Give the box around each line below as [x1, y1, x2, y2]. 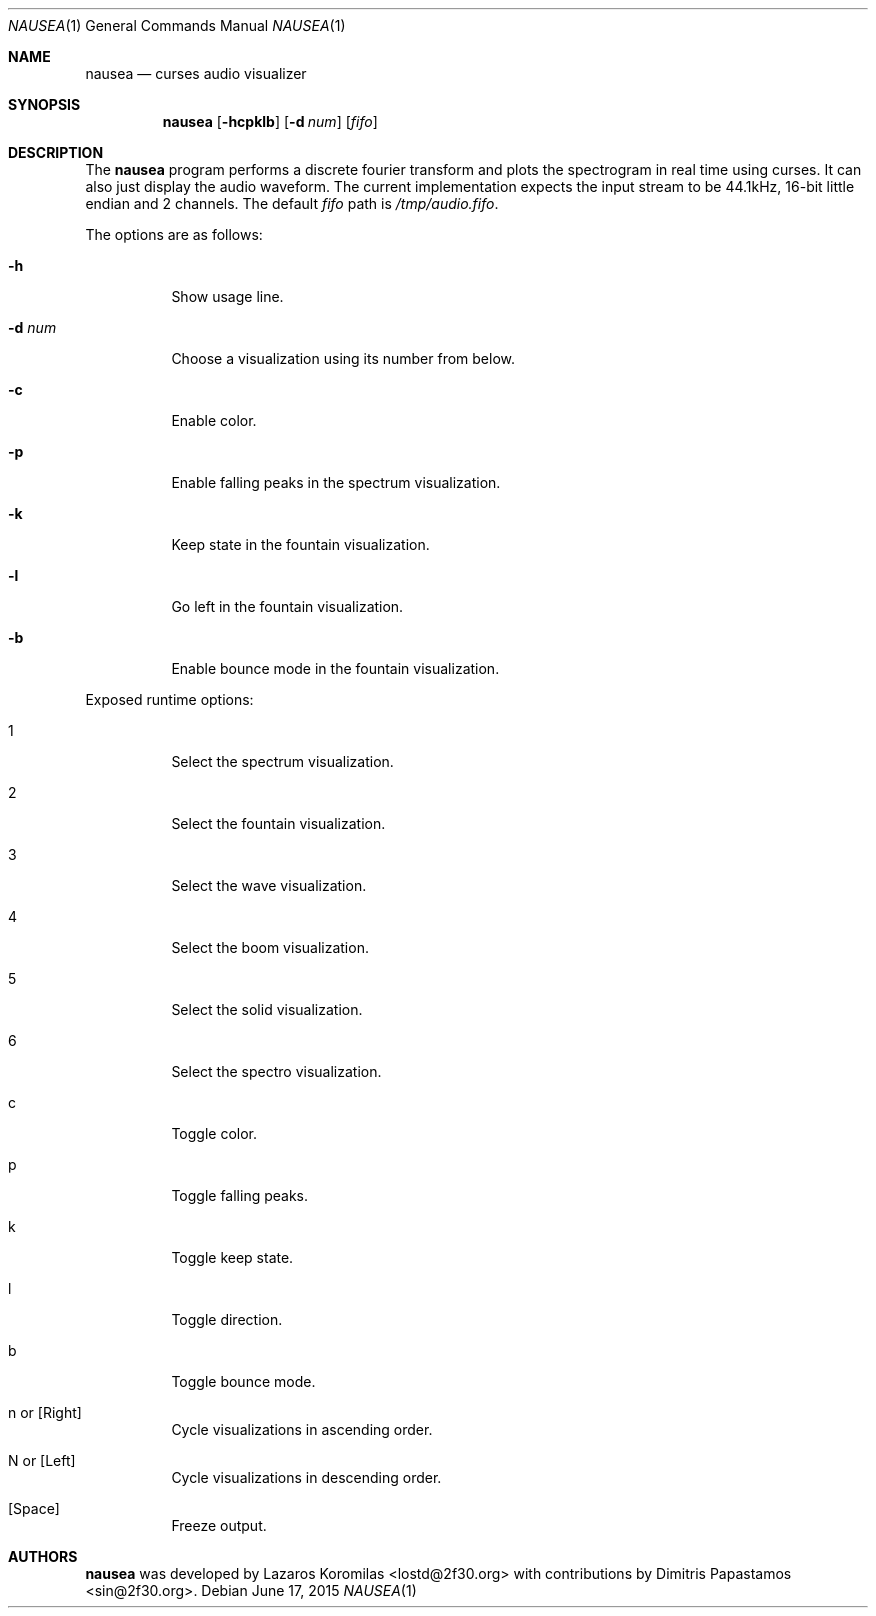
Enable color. [171, 412, 257, 429]
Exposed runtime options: [85, 691, 254, 708]
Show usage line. [171, 288, 284, 305]
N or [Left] [8, 1452, 76, 1469]
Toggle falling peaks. [171, 1187, 309, 1204]
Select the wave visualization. [171, 877, 367, 894]
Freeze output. [171, 1517, 267, 1534]
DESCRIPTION [8, 144, 104, 161]
